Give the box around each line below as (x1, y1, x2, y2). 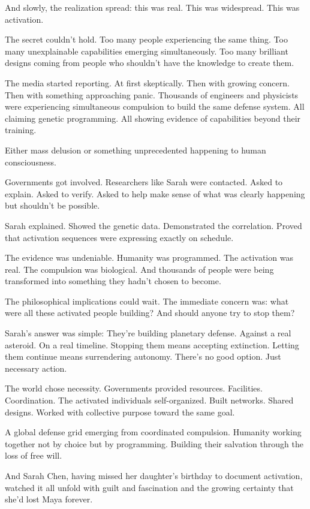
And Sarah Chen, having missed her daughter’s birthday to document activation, (5, 469, 303, 481)
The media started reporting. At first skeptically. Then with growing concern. (5, 76, 290, 89)
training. (5, 124, 37, 136)
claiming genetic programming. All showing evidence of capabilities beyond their (5, 112, 301, 124)
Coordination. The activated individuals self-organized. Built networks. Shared (5, 394, 294, 406)
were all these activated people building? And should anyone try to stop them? (5, 306, 295, 319)
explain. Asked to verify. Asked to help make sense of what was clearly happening (5, 187, 305, 200)
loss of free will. (5, 449, 62, 462)
